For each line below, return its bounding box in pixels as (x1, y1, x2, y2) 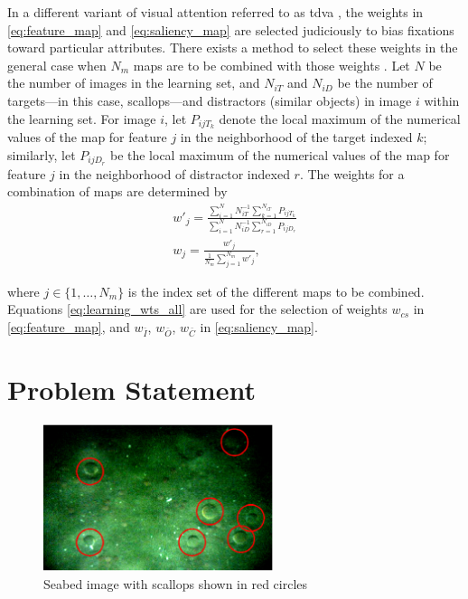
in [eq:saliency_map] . (200, 317, 318, 336)
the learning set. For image (7, 109, 156, 128)
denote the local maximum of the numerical (219, 109, 461, 128)
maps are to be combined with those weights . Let (133, 55, 410, 74)
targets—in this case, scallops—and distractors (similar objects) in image (7, 90, 412, 109)
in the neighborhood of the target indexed (180, 128, 413, 147)
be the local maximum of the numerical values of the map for (109, 146, 450, 165)
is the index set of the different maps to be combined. (127, 281, 425, 300)
